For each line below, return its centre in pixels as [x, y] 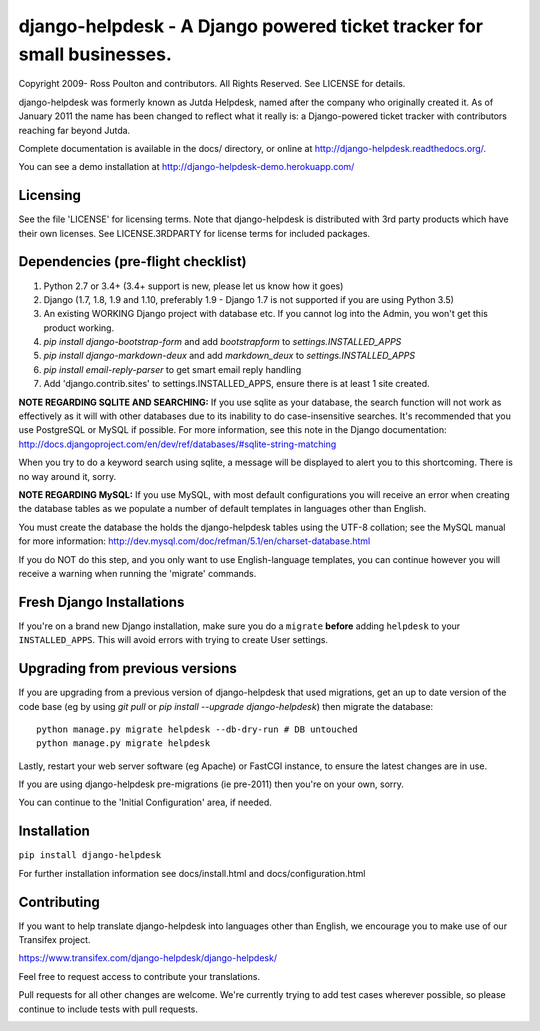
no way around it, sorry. [67, 476]
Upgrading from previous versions [127, 668]
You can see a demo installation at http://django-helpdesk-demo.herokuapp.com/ [186, 167]
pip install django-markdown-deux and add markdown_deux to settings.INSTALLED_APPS [229, 356]
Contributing [59, 901]
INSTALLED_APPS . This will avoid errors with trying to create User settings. [173, 640]
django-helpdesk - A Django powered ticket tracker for [251, 26]
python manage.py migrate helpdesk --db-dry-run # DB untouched [197, 729]
